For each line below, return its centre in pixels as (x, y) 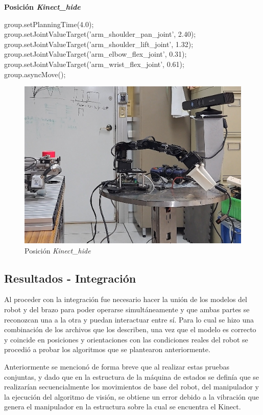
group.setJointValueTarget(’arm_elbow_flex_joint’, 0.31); (95, 54)
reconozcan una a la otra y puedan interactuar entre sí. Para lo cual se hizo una (129, 319)
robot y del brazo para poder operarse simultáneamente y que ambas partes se (127, 309)
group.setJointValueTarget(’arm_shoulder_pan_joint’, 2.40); (100, 34)
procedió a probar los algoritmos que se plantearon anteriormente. (107, 349)
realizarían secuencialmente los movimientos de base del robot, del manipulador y (131, 387)
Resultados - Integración (70, 278)
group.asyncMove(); (35, 74)
